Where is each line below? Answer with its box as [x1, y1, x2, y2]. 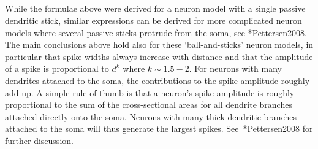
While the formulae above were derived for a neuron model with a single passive [5, 2, 306, 15]
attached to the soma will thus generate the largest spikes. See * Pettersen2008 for [5, 122, 313, 135]
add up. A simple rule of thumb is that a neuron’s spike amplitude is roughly [5, 86, 295, 99]
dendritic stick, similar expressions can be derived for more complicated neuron [5, 13, 302, 26]
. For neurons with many [189, 62, 282, 75]
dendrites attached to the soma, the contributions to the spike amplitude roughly [5, 74, 310, 86]
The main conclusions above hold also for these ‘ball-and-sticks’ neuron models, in [5, 38, 314, 51]
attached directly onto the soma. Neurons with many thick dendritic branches [5, 110, 297, 123]
